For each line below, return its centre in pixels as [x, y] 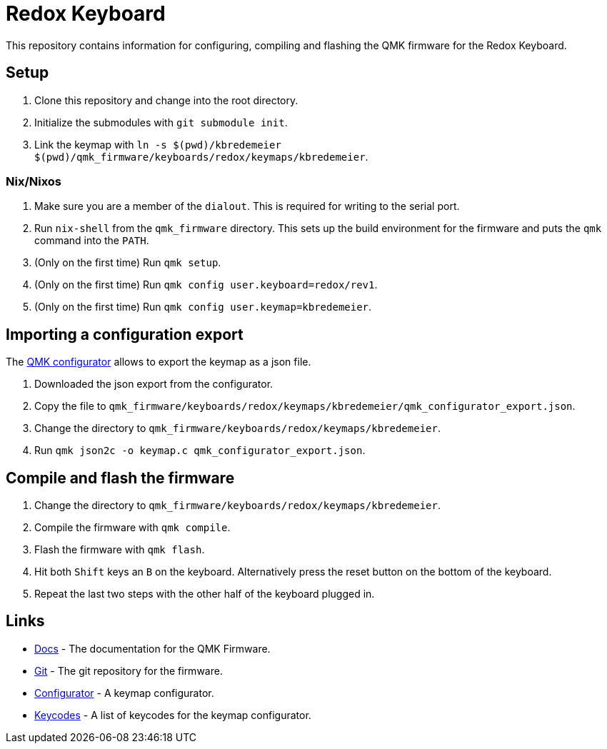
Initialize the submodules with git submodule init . [161, 122]
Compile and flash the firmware [120, 478]
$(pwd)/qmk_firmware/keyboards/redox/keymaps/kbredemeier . [201, 156]
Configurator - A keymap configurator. [124, 693]
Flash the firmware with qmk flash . [120, 550]
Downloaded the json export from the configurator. [154, 384]
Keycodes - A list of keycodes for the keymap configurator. [173, 715]
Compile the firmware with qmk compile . [132, 528]
